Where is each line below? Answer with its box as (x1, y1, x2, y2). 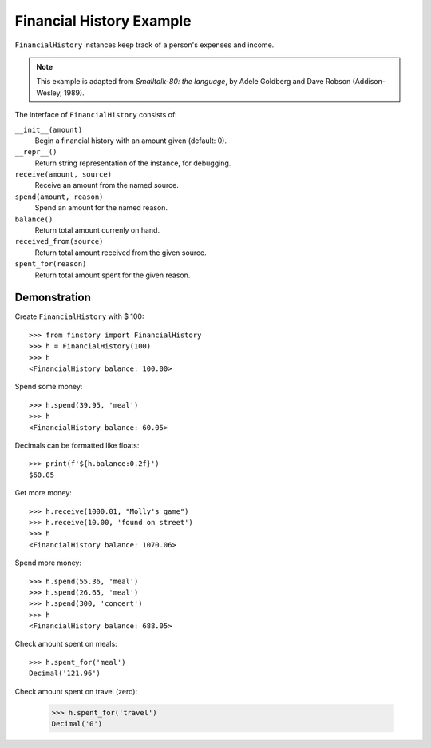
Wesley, (36, 88, 63, 97)
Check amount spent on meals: (14, 639, 117, 649)
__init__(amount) (14, 125, 83, 134)
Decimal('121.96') (29, 669, 101, 678)
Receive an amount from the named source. (34, 181, 180, 190)
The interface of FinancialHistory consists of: (14, 110, 177, 120)
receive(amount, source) (14, 170, 112, 179)
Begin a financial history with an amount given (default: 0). (34, 136, 227, 145)
